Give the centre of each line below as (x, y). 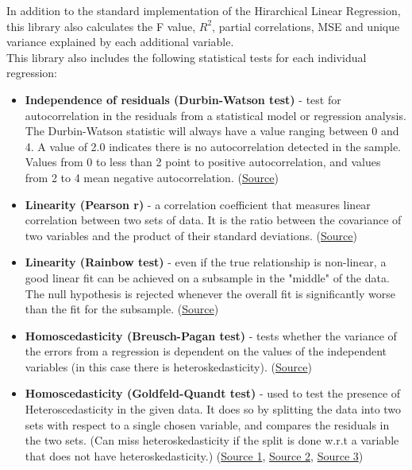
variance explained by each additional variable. (120, 42)
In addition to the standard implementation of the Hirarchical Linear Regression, (204, 10)
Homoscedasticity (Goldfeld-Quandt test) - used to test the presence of (213, 393)
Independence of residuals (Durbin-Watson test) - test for (183, 99)
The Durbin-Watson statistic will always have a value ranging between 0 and (212, 131)
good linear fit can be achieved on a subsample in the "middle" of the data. (207, 277)
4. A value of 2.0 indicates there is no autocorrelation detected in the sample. (213, 146)
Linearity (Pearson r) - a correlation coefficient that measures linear (198, 204)
